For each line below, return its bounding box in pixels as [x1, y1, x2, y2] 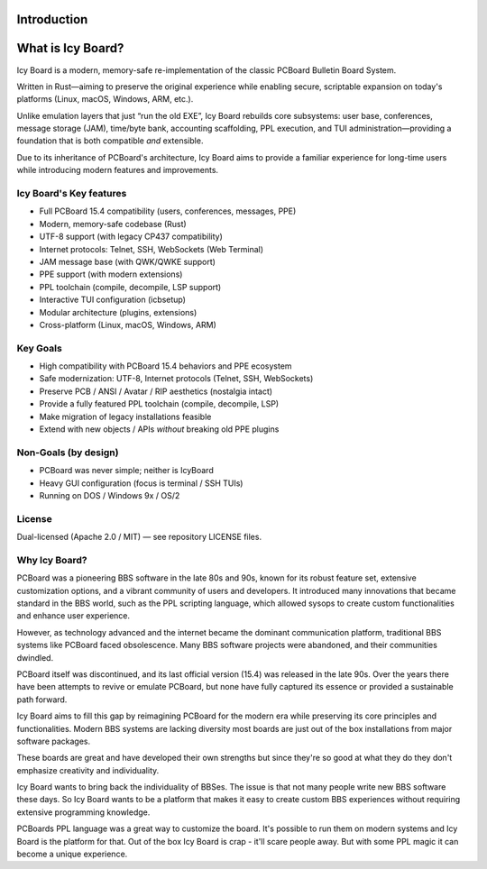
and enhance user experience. [16, 610, 131, 621]
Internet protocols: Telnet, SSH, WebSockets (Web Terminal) [39, 243, 264, 254]
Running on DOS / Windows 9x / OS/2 [39, 489, 180, 500]
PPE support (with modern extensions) [39, 269, 183, 279]
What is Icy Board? [16, 41, 124, 56]
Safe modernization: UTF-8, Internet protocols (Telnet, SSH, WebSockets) [39, 373, 314, 384]
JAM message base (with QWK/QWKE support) [39, 256, 216, 267]
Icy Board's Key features [16, 188, 127, 200]
